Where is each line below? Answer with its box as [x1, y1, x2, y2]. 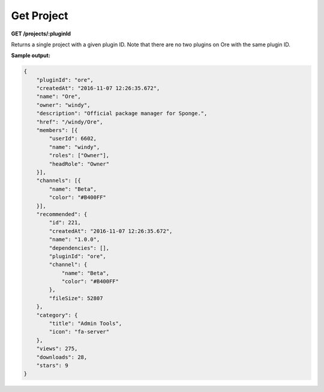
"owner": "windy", [36, 101, 91, 108]
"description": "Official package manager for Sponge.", [36, 110, 208, 117]
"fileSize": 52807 [49, 295, 103, 301]
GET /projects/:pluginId [11, 30, 71, 37]
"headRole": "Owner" [49, 160, 110, 167]
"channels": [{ [36, 177, 81, 184]
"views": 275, [36, 345, 78, 352]
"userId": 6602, [49, 135, 97, 142]
